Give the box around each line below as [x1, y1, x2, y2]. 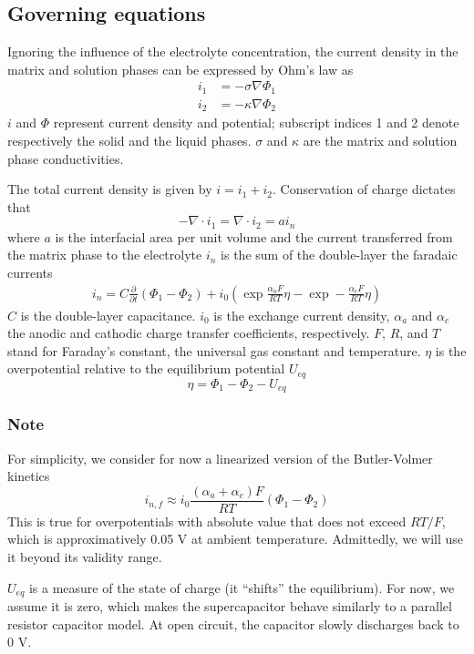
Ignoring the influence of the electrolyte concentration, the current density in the [7, 42, 459, 61]
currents [7, 262, 53, 281]
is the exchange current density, [213, 305, 390, 324]
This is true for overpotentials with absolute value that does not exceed [7, 511, 407, 530]
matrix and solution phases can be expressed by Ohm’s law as [7, 59, 354, 78]
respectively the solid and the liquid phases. [7, 130, 252, 149]
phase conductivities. [7, 148, 124, 168]
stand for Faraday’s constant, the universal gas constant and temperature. [7, 341, 421, 360]
